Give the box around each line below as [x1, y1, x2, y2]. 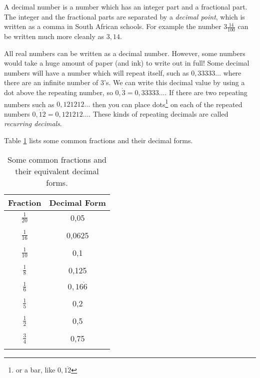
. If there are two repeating [164, 87, 247, 97]
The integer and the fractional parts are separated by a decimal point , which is [4, 11, 245, 22]
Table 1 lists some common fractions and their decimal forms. [4, 135, 193, 146]
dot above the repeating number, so [4, 87, 113, 97]
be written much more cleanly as [4, 31, 104, 42]
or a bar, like [15, 364, 55, 375]
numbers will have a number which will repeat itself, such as [4, 67, 189, 78]
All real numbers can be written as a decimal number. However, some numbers [4, 48, 245, 58]
